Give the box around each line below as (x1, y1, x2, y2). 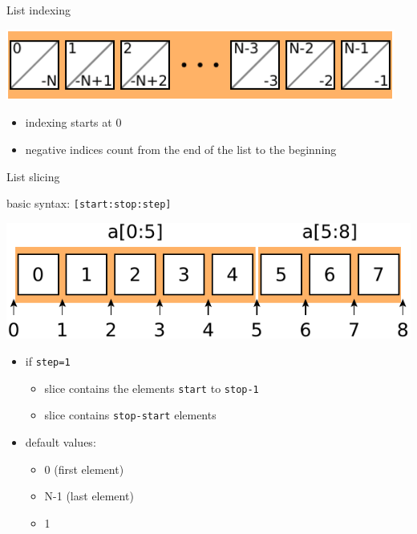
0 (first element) (44, 460, 124, 477)
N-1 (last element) (44, 487, 134, 504)
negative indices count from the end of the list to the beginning (25, 141, 337, 158)
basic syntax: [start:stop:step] (6, 195, 172, 212)
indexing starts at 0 (25, 114, 122, 131)
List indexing (6, 2, 71, 18)
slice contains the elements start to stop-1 (44, 379, 259, 396)
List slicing (6, 168, 60, 184)
